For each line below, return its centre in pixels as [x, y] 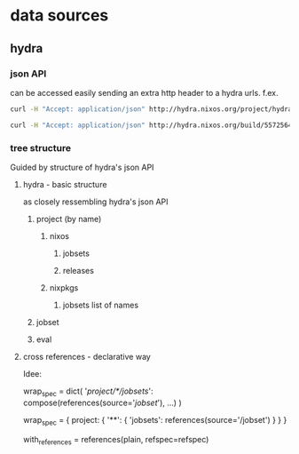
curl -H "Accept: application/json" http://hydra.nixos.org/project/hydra [151, 109]
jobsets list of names [101, 305]
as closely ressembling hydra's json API [95, 202]
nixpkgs [64, 287]
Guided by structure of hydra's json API [82, 167]
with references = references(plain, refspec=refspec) [116, 440]
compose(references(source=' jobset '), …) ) [102, 402]
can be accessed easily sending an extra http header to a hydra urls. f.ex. [144, 92]
